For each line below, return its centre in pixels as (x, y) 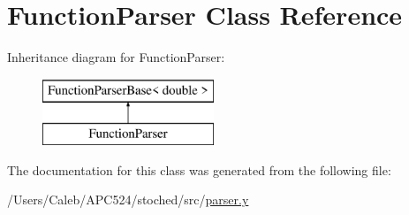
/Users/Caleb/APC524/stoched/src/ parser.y (128, 200)
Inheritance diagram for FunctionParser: (116, 57)
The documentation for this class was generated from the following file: (199, 169)
